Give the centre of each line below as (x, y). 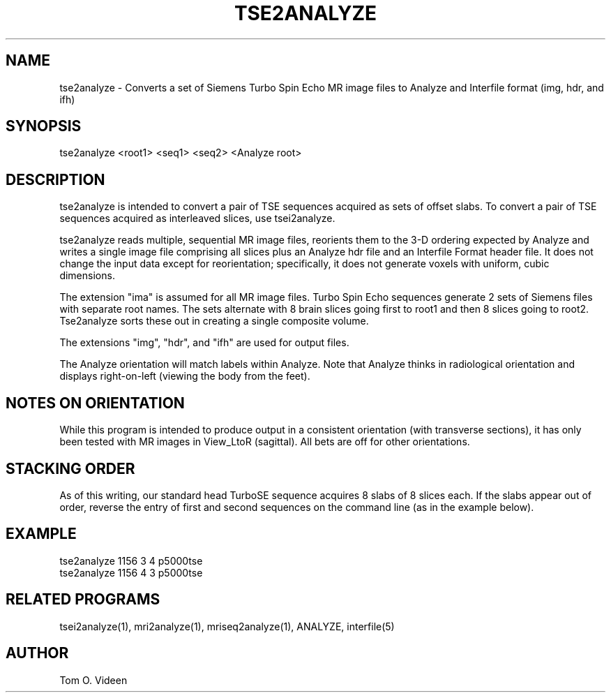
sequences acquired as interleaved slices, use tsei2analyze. (197, 218)
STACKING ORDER (70, 468)
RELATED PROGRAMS (83, 600)
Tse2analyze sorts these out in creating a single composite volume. (214, 321)
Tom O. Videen (93, 680)
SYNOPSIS (44, 126)
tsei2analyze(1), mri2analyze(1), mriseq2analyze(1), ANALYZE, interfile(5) (227, 626)
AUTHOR (37, 653)
